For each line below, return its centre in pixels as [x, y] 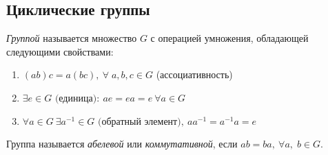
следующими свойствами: [60, 51]
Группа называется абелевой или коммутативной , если [122, 144]
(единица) [76, 98]
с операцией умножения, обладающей [229, 38]
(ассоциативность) [194, 74]
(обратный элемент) [140, 122]
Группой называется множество [72, 38]
